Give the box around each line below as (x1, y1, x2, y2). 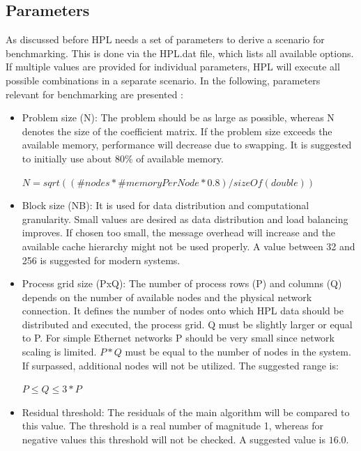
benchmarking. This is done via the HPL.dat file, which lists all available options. (6, 45, 354, 60)
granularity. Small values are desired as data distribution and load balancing (22, 211, 348, 226)
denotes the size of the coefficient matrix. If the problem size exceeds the (22, 123, 332, 138)
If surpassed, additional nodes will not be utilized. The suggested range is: (22, 358, 339, 372)
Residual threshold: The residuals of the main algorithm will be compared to (22, 404, 350, 419)
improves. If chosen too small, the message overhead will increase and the (22, 225, 336, 240)
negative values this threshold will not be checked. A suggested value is (22, 432, 326, 447)
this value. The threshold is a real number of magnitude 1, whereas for (22, 418, 323, 433)
